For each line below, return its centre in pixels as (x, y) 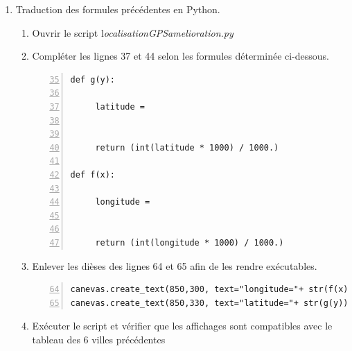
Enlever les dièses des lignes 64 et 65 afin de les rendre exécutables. (175, 265)
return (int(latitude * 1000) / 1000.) (187, 147)
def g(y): (93, 79)
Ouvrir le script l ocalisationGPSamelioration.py (133, 32)
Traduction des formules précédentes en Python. (118, 9)
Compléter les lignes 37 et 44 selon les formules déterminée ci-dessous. (181, 56)
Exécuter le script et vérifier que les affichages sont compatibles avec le (182, 326)
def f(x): (93, 174)
